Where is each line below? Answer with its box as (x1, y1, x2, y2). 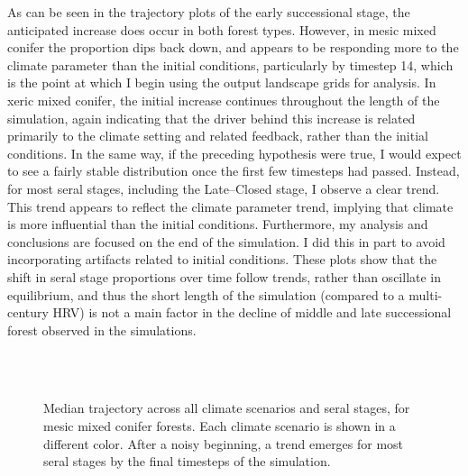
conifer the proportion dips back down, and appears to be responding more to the (7, 38, 459, 57)
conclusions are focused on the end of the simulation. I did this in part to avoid (7, 232, 445, 251)
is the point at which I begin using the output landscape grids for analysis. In (7, 73, 436, 92)
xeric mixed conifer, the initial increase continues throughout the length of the (7, 90, 440, 109)
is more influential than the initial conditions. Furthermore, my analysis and (7, 215, 428, 233)
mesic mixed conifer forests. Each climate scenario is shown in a (43, 416, 396, 435)
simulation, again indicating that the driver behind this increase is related (7, 108, 416, 127)
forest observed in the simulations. (7, 320, 197, 339)
